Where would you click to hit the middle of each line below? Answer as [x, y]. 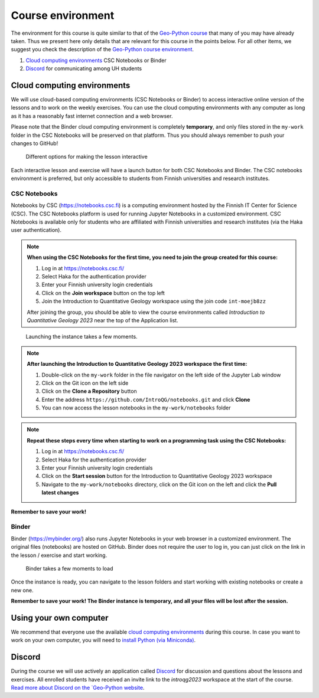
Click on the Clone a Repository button [89, 391]
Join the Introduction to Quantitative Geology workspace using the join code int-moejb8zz [154, 302]
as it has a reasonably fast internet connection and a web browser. [92, 116]
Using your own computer [60, 617]
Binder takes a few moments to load [69, 568]
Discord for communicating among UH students [84, 68]
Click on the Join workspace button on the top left [103, 293]
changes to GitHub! [35, 143]
